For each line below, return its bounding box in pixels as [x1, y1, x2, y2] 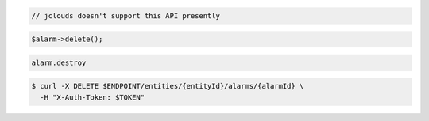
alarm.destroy [31, 58, 87, 67]
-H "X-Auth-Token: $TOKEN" [40, 93, 145, 102]
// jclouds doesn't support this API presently [31, 11, 220, 20]
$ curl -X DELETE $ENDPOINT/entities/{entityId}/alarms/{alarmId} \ [31, 81, 304, 91]
